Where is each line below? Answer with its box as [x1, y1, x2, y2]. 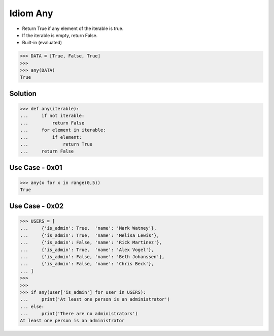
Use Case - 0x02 [9, 201, 64, 210]
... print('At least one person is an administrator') [20, 296, 170, 302]
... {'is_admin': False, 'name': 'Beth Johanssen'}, [20, 254, 165, 259]
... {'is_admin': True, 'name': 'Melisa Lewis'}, [20, 232, 159, 238]
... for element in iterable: [20, 127, 106, 133]
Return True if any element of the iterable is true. [22, 25, 124, 32]
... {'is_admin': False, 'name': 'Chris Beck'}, [20, 261, 154, 267]
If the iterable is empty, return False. [22, 32, 98, 38]
